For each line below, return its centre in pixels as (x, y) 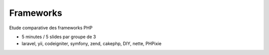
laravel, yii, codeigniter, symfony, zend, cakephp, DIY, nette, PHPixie (92, 44)
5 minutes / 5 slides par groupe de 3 (59, 37)
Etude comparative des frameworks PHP (51, 28)
